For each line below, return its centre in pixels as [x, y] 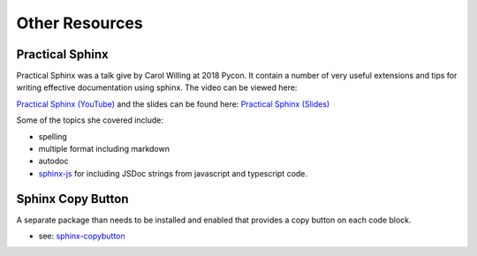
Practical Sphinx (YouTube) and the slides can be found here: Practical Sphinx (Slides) [173, 104]
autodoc [53, 161]
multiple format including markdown [104, 149]
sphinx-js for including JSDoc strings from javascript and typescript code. [173, 173]
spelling [53, 136]
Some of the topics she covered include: [90, 120]
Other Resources [79, 23]
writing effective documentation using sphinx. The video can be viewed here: [157, 87]
